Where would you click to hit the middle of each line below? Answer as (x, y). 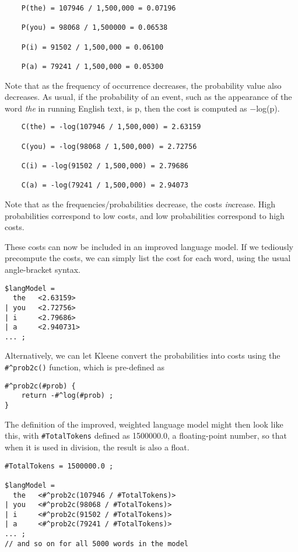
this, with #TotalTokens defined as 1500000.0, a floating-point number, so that (146, 435)
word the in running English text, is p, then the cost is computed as (126, 108)
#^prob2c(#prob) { (40, 386)
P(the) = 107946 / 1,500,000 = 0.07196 (99, 8)
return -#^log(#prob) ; (67, 396)
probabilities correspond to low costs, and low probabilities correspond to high (145, 215)
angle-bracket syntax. (43, 269)
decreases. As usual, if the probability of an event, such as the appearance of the (148, 97)
